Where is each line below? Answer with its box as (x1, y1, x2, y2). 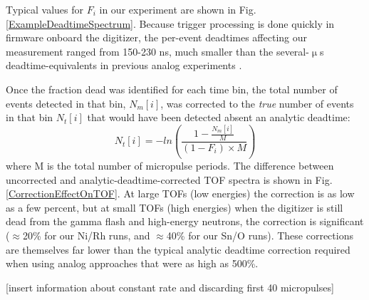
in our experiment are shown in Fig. (99, 2, 256, 16)
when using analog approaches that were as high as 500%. (6, 256, 259, 271)
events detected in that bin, (6, 95, 126, 110)
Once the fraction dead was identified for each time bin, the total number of (6, 81, 338, 96)
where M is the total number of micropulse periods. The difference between (6, 157, 334, 172)
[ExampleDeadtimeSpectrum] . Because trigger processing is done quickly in (6, 16, 335, 31)
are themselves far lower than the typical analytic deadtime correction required (6, 242, 350, 257)
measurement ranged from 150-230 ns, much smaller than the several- (6, 43, 309, 58)
